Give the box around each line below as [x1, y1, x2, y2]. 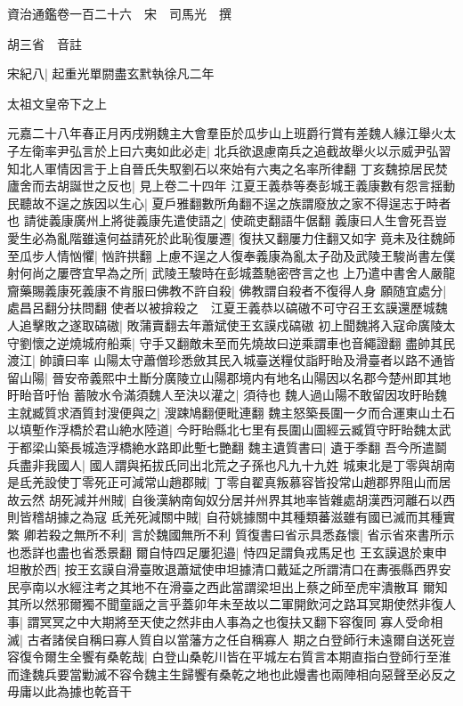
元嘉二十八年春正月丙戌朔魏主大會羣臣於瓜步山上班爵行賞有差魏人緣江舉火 [7, 124, 443, 142]
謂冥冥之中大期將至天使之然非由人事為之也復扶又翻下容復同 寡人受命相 [27, 613, 443, 630]
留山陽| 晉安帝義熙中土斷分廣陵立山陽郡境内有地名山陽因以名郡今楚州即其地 [7, 368, 451, 386]
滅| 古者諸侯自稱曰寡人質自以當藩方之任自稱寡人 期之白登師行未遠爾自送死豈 [7, 629, 456, 648]
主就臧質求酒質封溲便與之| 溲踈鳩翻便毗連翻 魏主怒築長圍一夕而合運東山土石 [7, 402, 456, 421]
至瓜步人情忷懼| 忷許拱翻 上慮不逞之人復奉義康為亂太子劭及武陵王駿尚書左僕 [7, 246, 456, 264]
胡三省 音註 [7, 34, 82, 53]
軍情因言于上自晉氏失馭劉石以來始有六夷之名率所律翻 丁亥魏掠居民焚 [44, 158, 448, 177]
